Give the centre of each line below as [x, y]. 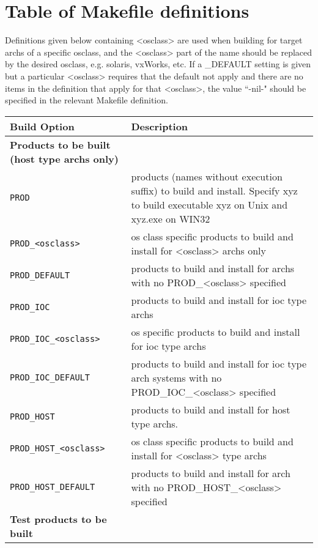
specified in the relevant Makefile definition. [87, 100]
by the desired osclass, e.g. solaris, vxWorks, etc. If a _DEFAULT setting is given [158, 64]
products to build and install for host [211, 409]
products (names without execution [207, 176]
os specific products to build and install [216, 331]
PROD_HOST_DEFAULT [53, 487]
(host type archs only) [64, 158]
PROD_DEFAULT [40, 275]
